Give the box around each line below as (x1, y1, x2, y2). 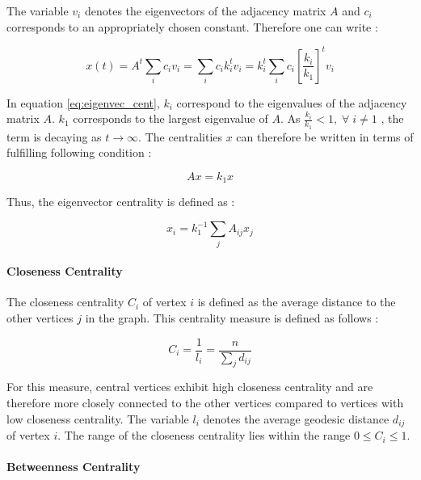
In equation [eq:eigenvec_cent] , (6, 94, 160, 111)
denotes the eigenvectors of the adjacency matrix (84, 2, 326, 19)
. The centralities (138, 128, 223, 145)
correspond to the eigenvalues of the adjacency (176, 94, 407, 111)
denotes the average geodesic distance (203, 410, 389, 427)
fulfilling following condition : (6, 144, 152, 161)
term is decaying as (6, 128, 102, 145)
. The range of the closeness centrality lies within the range (57, 427, 351, 444)
